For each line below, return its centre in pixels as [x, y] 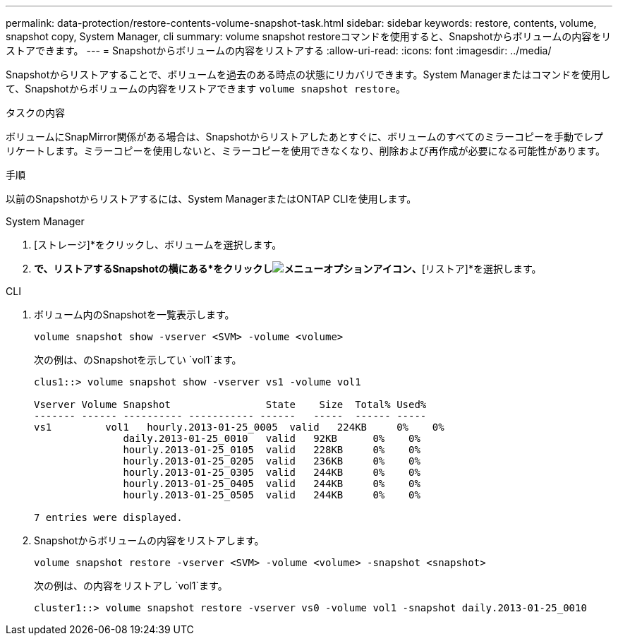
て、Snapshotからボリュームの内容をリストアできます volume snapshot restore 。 [206, 89]
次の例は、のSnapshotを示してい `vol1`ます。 [138, 360]
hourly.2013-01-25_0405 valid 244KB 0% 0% [272, 484]
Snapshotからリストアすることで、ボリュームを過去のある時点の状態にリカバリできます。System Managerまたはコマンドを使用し [308, 74]
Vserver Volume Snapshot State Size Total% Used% [230, 405]
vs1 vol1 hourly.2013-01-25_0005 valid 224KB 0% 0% [239, 427]
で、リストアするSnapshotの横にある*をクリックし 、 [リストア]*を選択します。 [288, 269]
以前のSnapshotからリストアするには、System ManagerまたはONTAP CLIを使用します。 [211, 199]
